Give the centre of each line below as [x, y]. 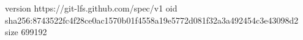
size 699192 [26, 32]
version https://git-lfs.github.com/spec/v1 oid [91, 8]
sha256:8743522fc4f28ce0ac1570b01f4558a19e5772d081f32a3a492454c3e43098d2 [152, 20]
